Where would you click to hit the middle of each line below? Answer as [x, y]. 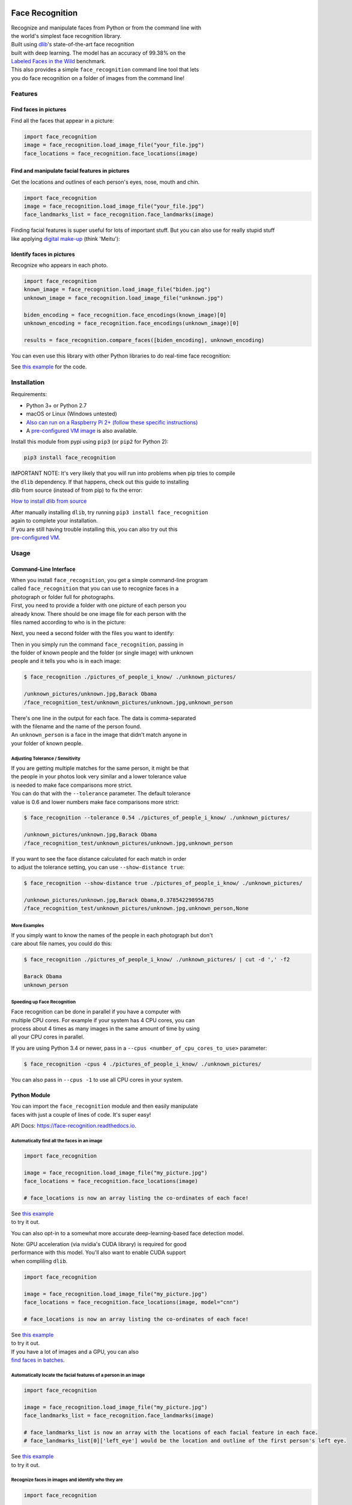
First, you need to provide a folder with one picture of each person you [99, 606]
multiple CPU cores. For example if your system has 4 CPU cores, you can [103, 1020]
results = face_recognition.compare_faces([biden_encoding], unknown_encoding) [144, 340]
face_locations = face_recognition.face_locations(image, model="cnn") [132, 1302]
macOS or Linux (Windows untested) [71, 414]
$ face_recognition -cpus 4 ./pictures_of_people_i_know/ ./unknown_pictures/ [142, 1064]
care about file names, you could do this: [62, 944]
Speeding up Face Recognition [44, 1002]
